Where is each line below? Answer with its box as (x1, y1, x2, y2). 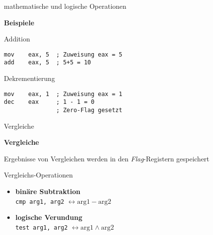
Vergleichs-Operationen (4, 170, 73, 180)
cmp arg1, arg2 (15, 198, 65, 205)
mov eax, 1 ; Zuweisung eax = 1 (4, 90, 123, 98)
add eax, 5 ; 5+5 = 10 (4, 59, 91, 66)
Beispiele (4, 17, 35, 27)
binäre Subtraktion (15, 186, 81, 196)
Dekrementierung (4, 73, 55, 83)
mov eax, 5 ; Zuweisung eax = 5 (4, 51, 123, 58)
